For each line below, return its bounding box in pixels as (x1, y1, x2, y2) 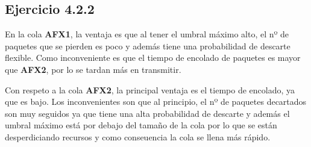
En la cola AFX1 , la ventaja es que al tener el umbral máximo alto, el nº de (5, 28, 289, 40)
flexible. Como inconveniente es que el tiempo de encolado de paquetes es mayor (5, 51, 301, 64)
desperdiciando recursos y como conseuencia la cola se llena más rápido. (5, 130, 271, 143)
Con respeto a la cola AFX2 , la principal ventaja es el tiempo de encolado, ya (5, 83, 295, 96)
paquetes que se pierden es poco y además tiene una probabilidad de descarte (5, 39, 291, 52)
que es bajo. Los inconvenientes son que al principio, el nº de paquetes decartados (5, 95, 307, 108)
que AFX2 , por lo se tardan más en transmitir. (5, 63, 181, 75)
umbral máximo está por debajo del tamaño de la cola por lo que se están (5, 119, 277, 131)
